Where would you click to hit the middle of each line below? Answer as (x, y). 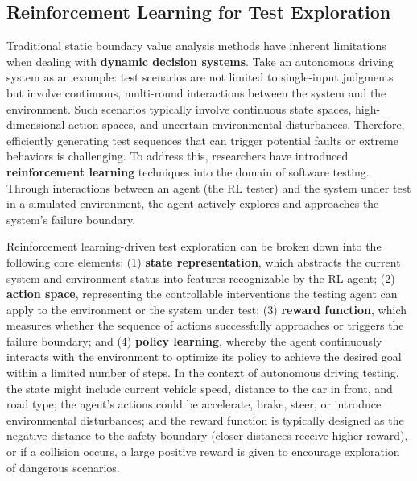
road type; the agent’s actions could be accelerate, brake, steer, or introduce (194, 404)
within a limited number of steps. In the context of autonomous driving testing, (203, 373)
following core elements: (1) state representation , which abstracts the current (204, 261)
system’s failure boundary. (71, 219)
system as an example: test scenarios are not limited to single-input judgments (200, 77)
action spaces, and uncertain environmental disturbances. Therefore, (237, 124)
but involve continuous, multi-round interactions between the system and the (196, 92)
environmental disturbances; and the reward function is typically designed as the (205, 419)
